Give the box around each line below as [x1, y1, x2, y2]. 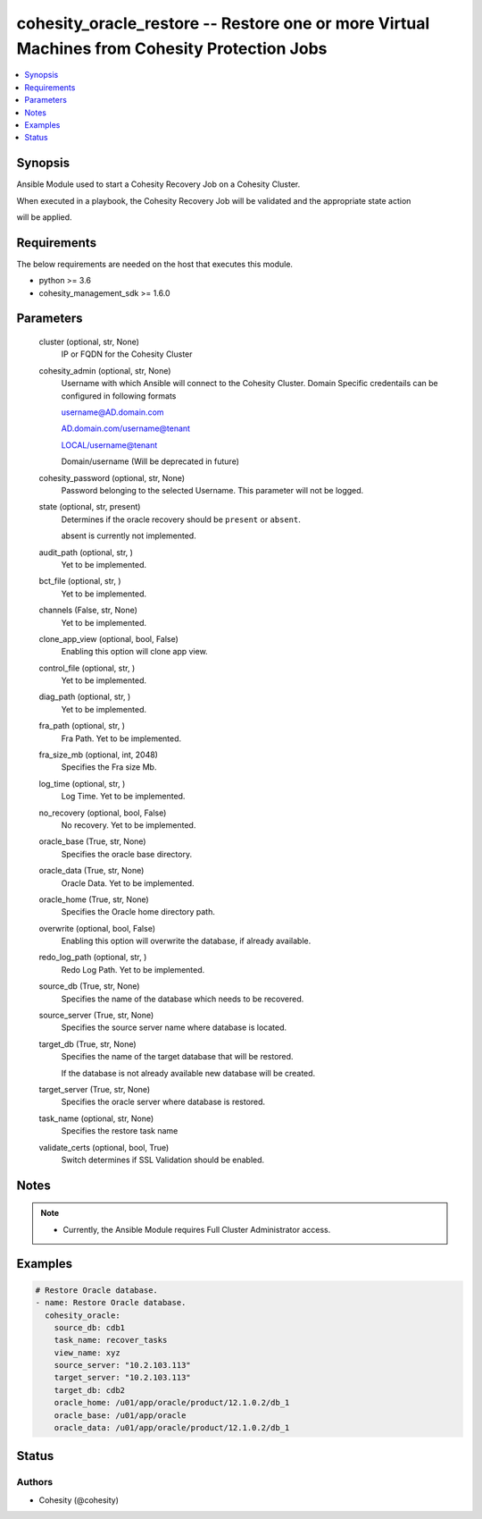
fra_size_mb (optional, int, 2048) [38, 749, 158, 760]
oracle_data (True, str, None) [38, 865, 145, 876]
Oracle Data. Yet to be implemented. [61, 877, 195, 889]
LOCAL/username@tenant [61, 439, 158, 451]
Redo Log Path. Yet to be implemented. [61, 964, 205, 975]
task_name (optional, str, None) [38, 1113, 154, 1124]
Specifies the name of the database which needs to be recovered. [61, 993, 304, 1004]
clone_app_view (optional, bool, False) [38, 633, 179, 644]
